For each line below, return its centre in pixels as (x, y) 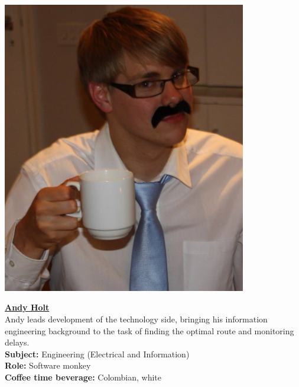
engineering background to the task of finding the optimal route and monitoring (149, 330)
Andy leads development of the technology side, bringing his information (136, 319)
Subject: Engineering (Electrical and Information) (97, 354)
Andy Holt (27, 307)
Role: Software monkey (48, 365)
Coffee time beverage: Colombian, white (83, 377)
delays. (17, 342)
